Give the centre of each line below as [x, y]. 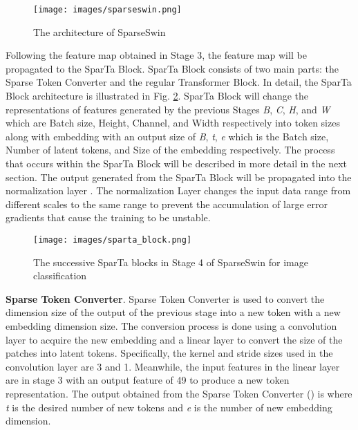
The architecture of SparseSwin [100, 31]
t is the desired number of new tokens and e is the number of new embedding [169, 407]
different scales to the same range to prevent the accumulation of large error [167, 204]
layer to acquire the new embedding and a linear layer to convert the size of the [174, 339]
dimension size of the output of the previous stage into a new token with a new [173, 312]
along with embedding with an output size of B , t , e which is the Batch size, [167, 136]
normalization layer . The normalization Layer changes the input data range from [178, 190]
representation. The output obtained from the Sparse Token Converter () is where [179, 393]
